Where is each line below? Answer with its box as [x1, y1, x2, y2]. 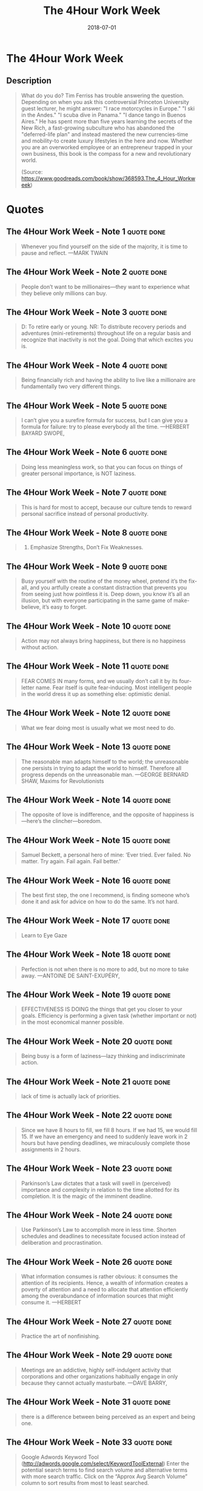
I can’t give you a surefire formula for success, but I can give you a [21, 417, 188, 423]
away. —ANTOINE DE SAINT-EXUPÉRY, [21, 971, 120, 979]
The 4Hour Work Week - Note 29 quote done [6, 1350, 173, 1360]
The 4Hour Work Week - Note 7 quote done [6, 487, 167, 498]
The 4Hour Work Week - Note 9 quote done [6, 561, 168, 572]
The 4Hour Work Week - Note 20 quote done [6, 1036, 173, 1046]
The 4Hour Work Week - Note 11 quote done [6, 661, 170, 672]
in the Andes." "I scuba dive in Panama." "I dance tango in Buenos [21, 111, 186, 119]
